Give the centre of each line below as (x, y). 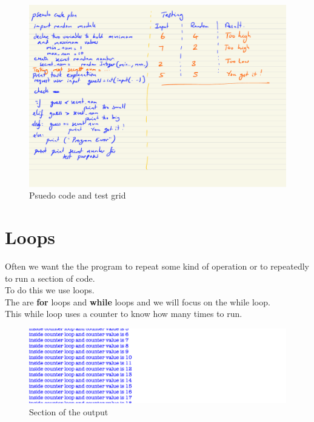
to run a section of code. (50, 278)
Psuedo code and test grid (78, 195)
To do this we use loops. (50, 290)
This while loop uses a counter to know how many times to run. (124, 314)
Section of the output (69, 411)
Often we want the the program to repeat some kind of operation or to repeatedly (157, 266)
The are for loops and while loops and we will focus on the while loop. (138, 301)
